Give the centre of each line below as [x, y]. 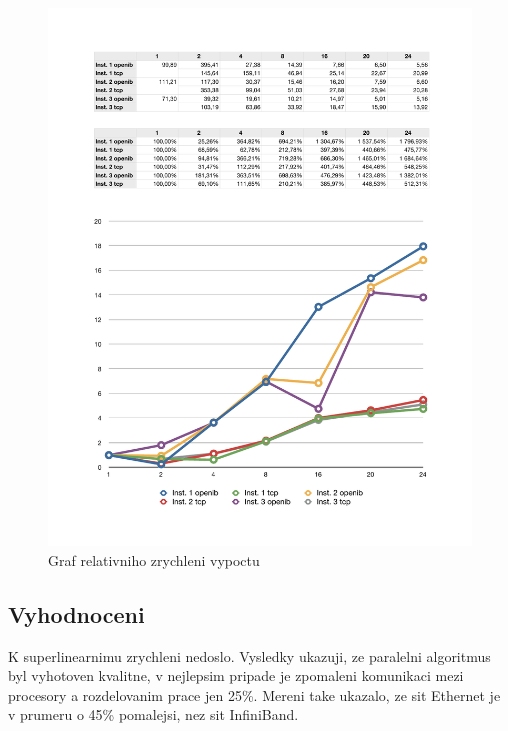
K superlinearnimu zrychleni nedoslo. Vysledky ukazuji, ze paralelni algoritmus [249, 655]
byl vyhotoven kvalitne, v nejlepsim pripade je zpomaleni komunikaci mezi [236, 675]
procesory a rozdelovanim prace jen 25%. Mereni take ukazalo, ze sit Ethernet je [254, 694]
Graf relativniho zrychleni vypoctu [154, 559]
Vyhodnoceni [76, 613]
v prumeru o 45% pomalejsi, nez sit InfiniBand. [153, 714]
